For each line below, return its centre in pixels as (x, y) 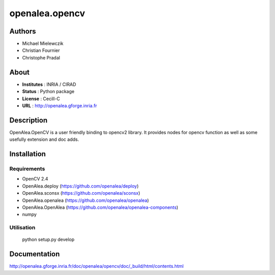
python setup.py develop (48, 239)
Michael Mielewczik (43, 44)
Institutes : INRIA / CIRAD (49, 84)
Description (29, 120)
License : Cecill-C (41, 99)
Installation (28, 154)
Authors (23, 31)
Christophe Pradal (41, 57)
